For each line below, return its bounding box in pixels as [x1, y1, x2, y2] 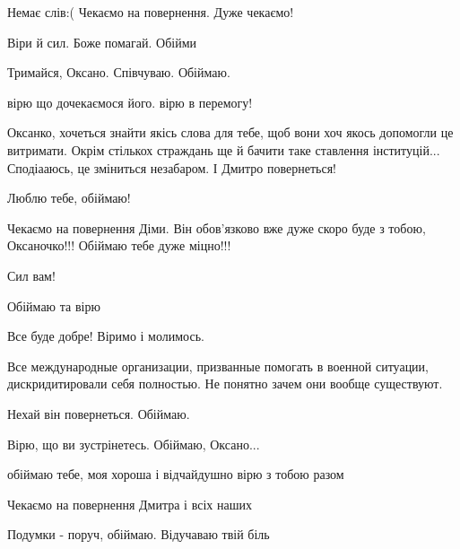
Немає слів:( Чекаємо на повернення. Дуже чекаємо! [7, 3, 294, 21]
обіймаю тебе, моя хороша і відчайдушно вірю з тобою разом [7, 465, 344, 484]
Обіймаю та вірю [7, 296, 100, 315]
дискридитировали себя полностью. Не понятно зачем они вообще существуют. [7, 374, 443, 393]
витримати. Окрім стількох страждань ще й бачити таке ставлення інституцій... [7, 140, 440, 159]
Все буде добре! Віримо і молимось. [7, 327, 204, 345]
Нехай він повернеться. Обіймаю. [7, 404, 190, 423]
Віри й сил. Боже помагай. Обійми [7, 32, 197, 51]
